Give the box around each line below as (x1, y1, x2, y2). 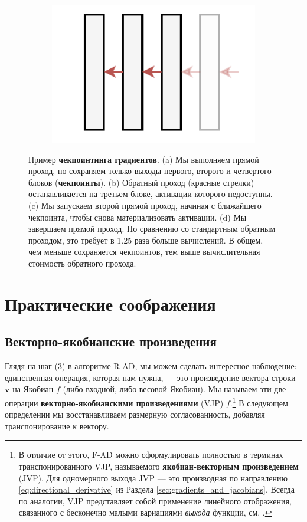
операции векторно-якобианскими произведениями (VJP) (5, 396, 224, 409)
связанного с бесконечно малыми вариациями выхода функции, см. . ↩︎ (18, 506, 272, 518)
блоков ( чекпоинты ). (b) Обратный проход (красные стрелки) (28, 176, 254, 188)
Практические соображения (5, 291, 216, 316)
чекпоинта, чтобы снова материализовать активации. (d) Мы (28, 211, 247, 223)
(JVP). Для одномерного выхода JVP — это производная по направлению (18, 471, 288, 484)
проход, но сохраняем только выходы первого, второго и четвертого (28, 165, 272, 177)
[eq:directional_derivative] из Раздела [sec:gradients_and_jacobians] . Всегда (18, 483, 295, 495)
